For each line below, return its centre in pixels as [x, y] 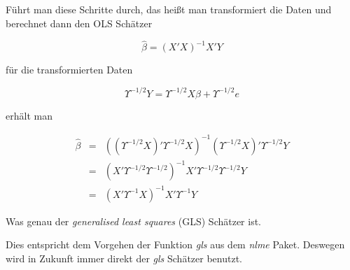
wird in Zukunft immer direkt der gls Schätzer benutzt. [124, 258]
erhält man [29, 115]
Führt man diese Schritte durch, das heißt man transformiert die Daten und [169, 9]
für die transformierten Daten [69, 70]
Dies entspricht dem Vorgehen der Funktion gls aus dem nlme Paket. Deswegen [175, 244]
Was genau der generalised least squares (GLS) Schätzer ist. [134, 221]
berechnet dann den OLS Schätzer [79, 23]
